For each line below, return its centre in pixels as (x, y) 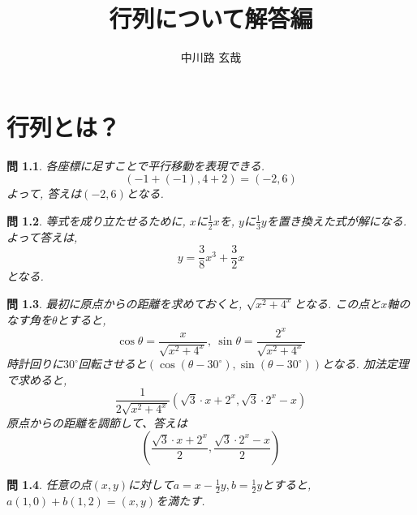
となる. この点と (337, 303)
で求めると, (37, 379)
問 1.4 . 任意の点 (49, 485)
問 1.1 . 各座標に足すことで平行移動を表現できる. (136, 165)
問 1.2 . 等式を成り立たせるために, (96, 220)
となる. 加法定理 (365, 364)
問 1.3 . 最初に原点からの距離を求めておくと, (125, 303)
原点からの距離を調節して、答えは (97, 422)
